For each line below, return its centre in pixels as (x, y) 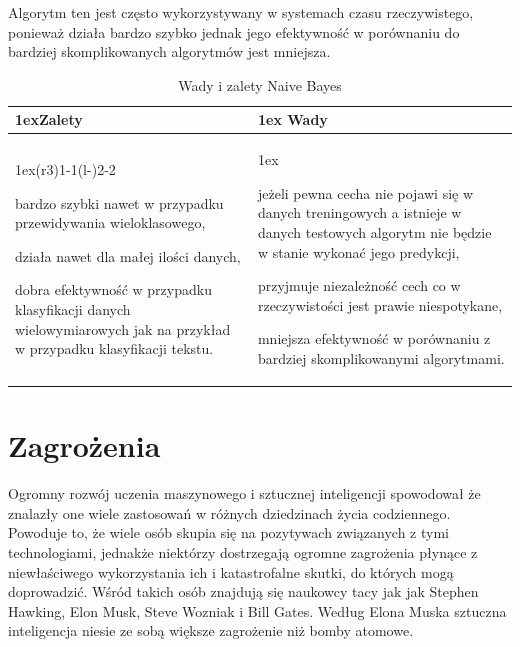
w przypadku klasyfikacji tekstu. (114, 348)
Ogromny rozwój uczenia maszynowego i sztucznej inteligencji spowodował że (244, 493)
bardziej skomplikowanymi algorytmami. (381, 357)
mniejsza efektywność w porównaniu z (374, 338)
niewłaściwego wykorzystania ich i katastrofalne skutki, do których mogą (231, 571)
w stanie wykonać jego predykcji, (358, 251)
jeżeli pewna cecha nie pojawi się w (365, 192)
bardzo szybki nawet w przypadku (119, 202)
